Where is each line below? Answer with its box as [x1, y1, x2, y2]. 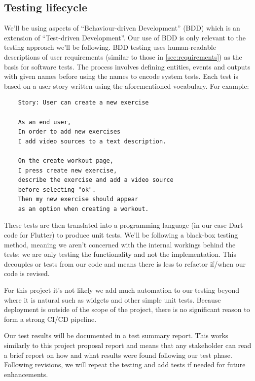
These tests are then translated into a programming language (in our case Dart [4, 220, 243, 230]
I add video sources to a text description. [18, 138, 167, 145]
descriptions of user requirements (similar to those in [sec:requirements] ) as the [4, 51, 242, 62]
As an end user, [18, 118, 72, 126]
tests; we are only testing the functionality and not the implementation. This [4, 249, 236, 259]
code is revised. [4, 268, 50, 278]
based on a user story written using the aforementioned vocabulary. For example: [4, 80, 249, 91]
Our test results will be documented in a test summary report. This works [4, 330, 228, 341]
